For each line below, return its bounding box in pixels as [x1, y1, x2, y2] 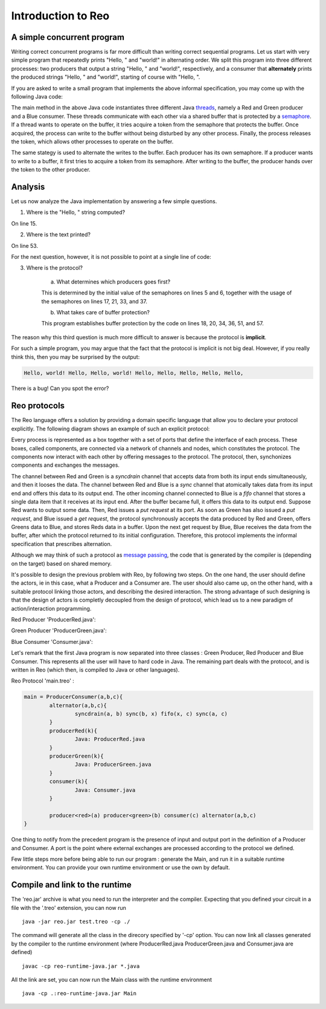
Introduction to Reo [11, 9, 110, 22]
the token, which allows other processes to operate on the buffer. [11, 138, 174, 145]
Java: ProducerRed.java [74, 736, 145, 743]
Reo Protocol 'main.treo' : [11, 677, 75, 684]
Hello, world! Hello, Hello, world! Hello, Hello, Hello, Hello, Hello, [24, 369, 244, 376]
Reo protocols [11, 401, 65, 411]
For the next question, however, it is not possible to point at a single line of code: [11, 253, 211, 260]
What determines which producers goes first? [56, 278, 171, 285]
